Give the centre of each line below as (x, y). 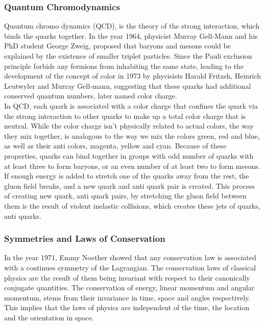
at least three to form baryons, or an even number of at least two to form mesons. (132, 166)
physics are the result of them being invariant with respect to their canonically (127, 277)
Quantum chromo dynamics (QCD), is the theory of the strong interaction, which (132, 26)
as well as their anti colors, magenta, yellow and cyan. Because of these (115, 146)
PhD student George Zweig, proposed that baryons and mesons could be (117, 46)
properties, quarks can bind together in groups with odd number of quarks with (129, 155)
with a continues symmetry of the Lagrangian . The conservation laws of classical (130, 267)
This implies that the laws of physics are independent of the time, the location (127, 307)
